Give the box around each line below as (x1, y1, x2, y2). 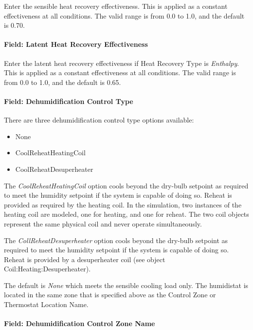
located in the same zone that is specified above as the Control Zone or (4, 289, 216, 300)
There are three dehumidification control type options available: (4, 115, 194, 125)
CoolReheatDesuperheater (15, 164, 93, 174)
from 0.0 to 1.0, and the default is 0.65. (4, 77, 121, 87)
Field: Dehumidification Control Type (4, 96, 133, 106)
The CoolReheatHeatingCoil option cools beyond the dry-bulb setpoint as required (4, 180, 249, 190)
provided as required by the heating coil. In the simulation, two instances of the (4, 199, 242, 209)
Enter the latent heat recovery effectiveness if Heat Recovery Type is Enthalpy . (4, 58, 239, 68)
